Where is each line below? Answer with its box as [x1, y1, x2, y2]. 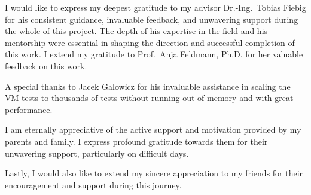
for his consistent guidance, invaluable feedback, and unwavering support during [5, 13, 298, 25]
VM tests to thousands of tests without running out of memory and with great [5, 92, 294, 104]
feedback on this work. [5, 59, 87, 72]
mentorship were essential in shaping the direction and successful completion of [5, 36, 295, 48]
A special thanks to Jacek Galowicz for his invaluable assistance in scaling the [5, 80, 291, 92]
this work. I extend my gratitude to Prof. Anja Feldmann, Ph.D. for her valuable [5, 48, 303, 60]
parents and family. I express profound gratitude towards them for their [5, 135, 268, 147]
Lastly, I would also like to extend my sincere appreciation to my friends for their [5, 167, 303, 179]
